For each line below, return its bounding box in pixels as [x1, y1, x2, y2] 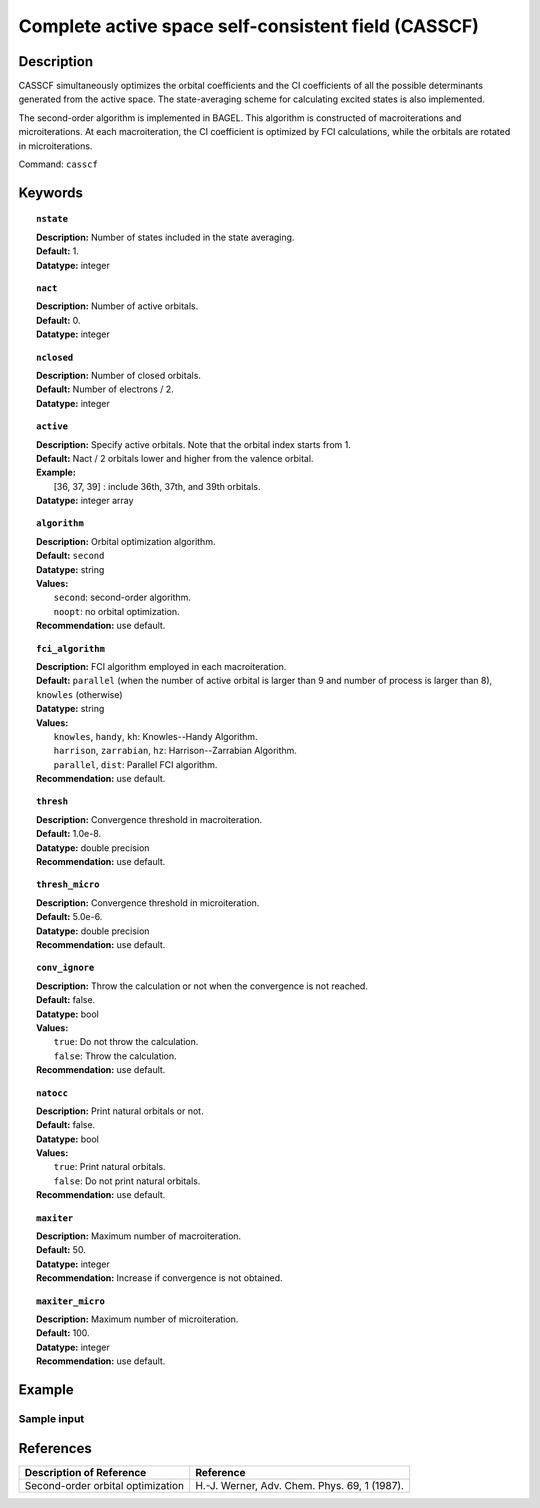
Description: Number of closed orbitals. [36, 369, 202, 381]
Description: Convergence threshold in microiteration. [36, 896, 260, 909]
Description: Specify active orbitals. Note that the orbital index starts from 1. [36, 438, 352, 450]
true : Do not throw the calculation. [53, 1036, 199, 1048]
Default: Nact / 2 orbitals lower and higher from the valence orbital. [36, 452, 314, 464]
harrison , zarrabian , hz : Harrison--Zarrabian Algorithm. [53, 745, 297, 757]
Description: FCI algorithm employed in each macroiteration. [36, 660, 287, 672]
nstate [36, 213, 69, 225]
